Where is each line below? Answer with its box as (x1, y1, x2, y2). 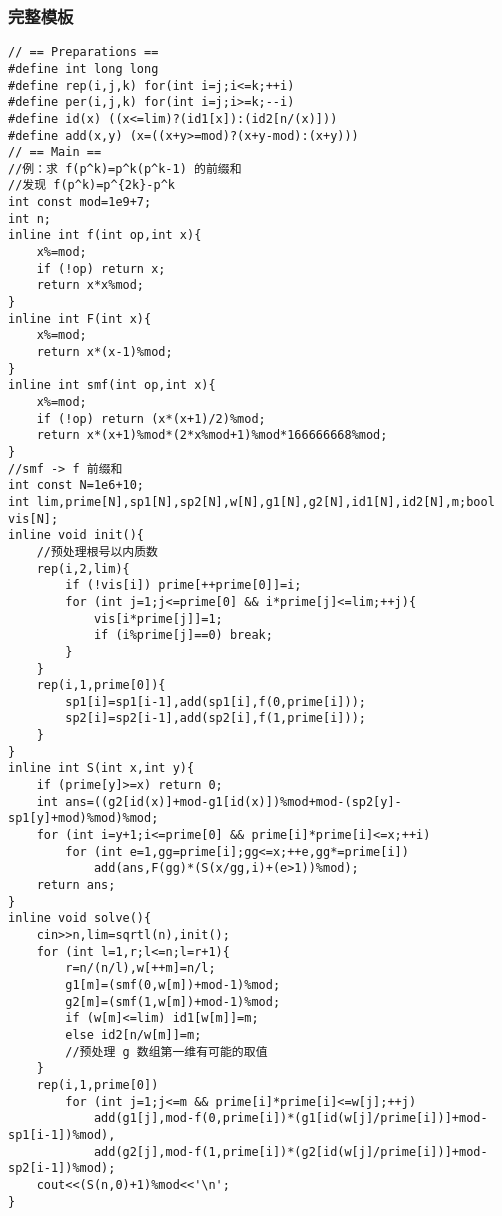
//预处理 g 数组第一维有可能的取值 (65, 1044, 268, 1059)
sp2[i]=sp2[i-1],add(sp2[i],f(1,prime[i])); (65, 711, 366, 726)
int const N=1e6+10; (8, 478, 145, 493)
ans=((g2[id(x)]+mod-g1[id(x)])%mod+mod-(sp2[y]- (65, 794, 402, 809)
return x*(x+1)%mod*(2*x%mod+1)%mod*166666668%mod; (36, 428, 388, 443)
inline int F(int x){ (8, 311, 152, 326)
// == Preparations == (8, 45, 159, 60)
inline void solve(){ (8, 911, 152, 926)
